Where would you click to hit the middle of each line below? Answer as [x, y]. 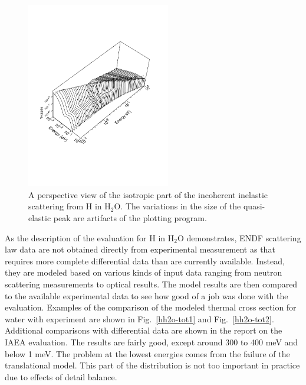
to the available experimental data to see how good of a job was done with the [147, 295]
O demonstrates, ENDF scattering [239, 237]
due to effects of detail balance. [61, 376]
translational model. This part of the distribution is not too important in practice [152, 365]
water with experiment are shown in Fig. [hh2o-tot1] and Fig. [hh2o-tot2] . [139, 318]
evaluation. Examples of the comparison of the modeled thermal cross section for [151, 307]
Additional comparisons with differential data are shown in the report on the [144, 330]
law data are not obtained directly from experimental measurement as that [140, 249]
